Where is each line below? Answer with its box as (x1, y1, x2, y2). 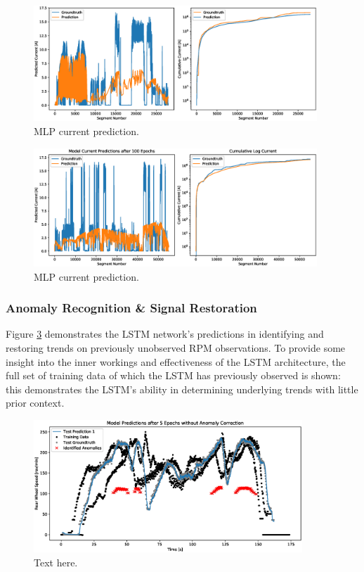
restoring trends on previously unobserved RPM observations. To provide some (6, 340, 346, 355)
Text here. (34, 554, 78, 569)
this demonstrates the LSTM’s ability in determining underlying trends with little (6, 381, 358, 396)
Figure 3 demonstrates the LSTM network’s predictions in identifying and (6, 326, 324, 341)
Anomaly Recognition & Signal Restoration (6, 299, 257, 317)
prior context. (6, 395, 65, 410)
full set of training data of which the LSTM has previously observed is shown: (6, 368, 341, 383)
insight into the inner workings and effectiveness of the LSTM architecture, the (6, 354, 346, 369)
